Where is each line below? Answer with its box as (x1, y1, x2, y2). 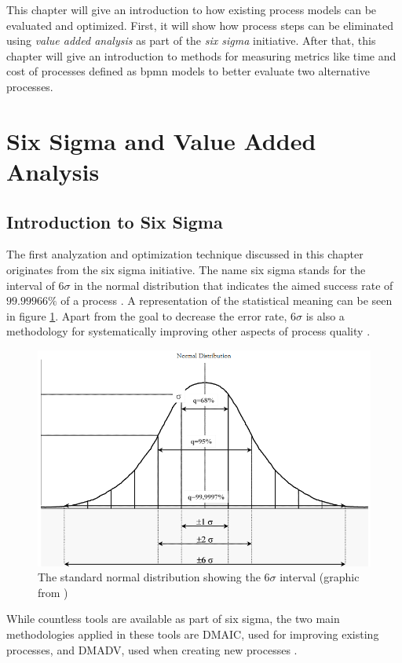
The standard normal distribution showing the (38, 569, 261, 585)
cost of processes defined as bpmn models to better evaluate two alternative (6, 63, 370, 79)
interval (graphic (280, 569, 360, 585)
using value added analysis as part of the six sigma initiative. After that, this (6, 32, 376, 49)
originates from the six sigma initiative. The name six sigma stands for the (6, 261, 366, 277)
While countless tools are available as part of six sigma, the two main (6, 610, 340, 627)
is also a (305, 307, 345, 324)
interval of (6, 277, 55, 293)
